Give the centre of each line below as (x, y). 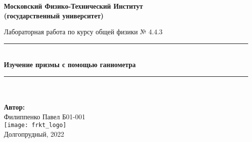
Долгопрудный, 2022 (34, 134)
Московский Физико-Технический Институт (73, 6)
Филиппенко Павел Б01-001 (45, 116)
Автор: (15, 107)
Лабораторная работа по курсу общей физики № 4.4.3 (83, 32)
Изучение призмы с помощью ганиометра (70, 64)
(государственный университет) (54, 15)
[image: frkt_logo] (35, 125)
